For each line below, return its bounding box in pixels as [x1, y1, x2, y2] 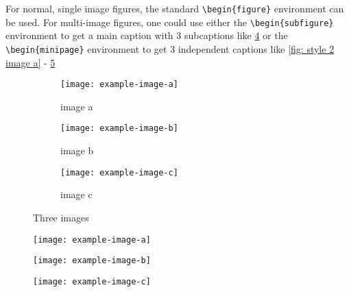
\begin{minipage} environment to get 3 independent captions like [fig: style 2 [5, 41, 335, 56]
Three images [33, 210, 89, 224]
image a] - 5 [5, 55, 56, 69]
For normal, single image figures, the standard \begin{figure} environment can [5, 1, 344, 15]
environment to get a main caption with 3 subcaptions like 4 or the [5, 28, 288, 42]
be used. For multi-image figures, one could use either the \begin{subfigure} [5, 14, 334, 29]
